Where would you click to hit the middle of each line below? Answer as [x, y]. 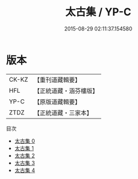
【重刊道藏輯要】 [57, 80]
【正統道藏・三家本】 [63, 113]
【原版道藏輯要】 [57, 102]
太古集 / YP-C [98, 12]
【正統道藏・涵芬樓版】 [66, 90]
